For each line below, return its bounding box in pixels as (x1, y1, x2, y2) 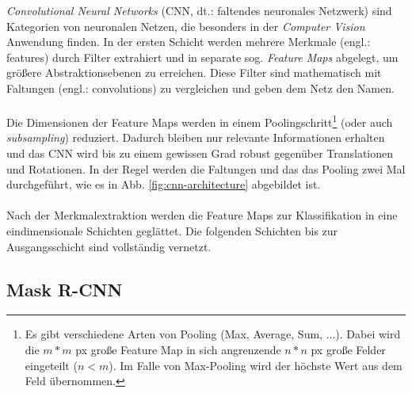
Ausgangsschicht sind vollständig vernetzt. (6, 238, 212, 254)
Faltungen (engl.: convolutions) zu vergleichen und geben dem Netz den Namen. (6, 79, 395, 96)
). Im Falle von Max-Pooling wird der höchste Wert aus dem (109, 357, 402, 373)
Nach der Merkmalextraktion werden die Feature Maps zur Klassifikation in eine (6, 207, 398, 223)
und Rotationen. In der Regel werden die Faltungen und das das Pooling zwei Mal (6, 160, 406, 177)
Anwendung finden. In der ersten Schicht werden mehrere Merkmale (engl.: (6, 33, 371, 50)
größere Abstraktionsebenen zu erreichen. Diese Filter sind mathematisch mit (6, 64, 382, 81)
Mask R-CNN (6, 277, 123, 301)
